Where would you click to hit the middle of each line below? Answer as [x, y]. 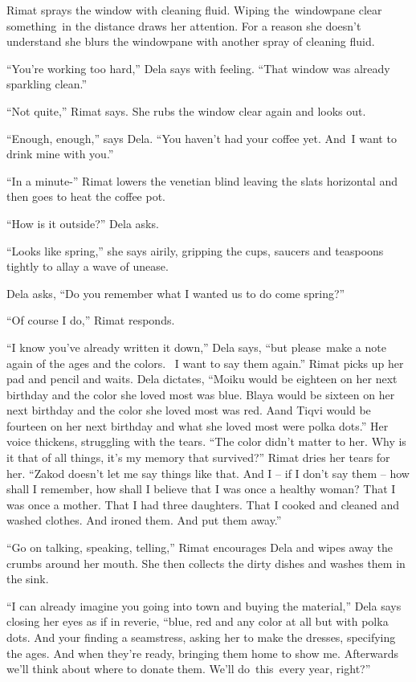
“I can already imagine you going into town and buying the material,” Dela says [204, 605]
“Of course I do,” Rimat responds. [91, 320]
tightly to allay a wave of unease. [88, 266]
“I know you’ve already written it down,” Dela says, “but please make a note [196, 347]
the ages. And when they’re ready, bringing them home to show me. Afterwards [203, 653]
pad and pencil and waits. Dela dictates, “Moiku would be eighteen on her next [202, 379]
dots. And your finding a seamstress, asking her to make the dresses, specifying [201, 637]
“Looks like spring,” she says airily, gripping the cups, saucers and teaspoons [195, 250]
